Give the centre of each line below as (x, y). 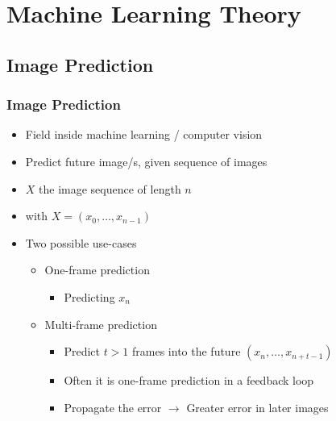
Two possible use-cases (81, 242)
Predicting (89, 296)
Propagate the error (113, 407)
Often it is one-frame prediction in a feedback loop (189, 380)
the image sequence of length (110, 188)
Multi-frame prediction (101, 324)
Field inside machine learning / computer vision (144, 134)
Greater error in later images (257, 407)
